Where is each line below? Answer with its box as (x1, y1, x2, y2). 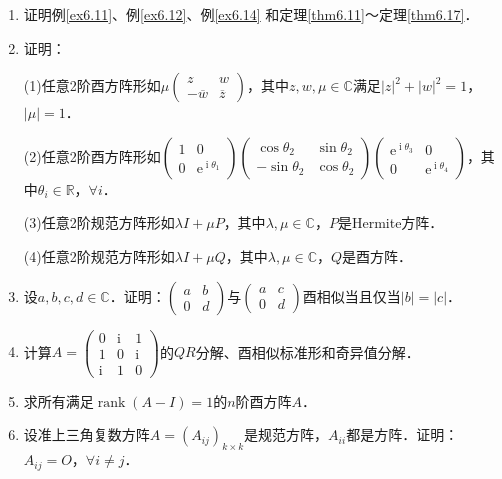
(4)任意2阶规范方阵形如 (23, 245, 175, 266)
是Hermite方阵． (337, 212, 444, 233)
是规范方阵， (244, 424, 329, 445)
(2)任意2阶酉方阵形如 (23, 145, 161, 166)
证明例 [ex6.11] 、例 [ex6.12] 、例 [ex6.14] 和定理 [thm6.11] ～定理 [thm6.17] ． (23, 4, 479, 24)
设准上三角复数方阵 (23, 424, 150, 445)
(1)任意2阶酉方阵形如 (23, 75, 161, 96)
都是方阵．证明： (346, 424, 459, 445)
